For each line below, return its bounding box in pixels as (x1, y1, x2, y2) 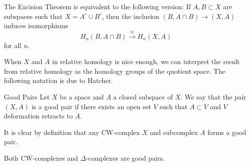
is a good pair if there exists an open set (31, 101, 151, 111)
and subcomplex (150, 127, 198, 137)
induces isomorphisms (4, 20, 68, 31)
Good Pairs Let (4, 91, 50, 101)
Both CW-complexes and (4, 152, 78, 163)
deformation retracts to (4, 111, 73, 121)
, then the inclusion (102, 11, 159, 21)
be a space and (60, 91, 104, 101)
